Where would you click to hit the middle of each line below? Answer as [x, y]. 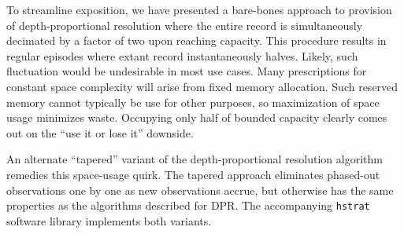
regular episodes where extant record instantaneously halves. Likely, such [182, 55]
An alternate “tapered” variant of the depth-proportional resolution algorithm [195, 159]
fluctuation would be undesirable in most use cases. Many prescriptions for [187, 71]
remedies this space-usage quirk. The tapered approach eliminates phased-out [193, 174]
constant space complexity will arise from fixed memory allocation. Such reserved [202, 86]
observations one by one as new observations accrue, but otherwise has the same [200, 190]
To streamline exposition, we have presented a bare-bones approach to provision [199, 9]
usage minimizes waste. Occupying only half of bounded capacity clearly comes [197, 117]
